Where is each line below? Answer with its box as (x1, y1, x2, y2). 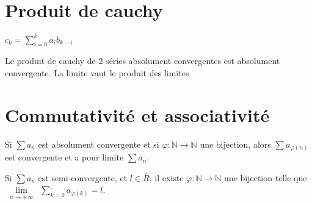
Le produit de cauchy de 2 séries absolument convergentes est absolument (5, 54, 280, 67)
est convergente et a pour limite (5, 151, 124, 164)
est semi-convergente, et (38, 171, 128, 184)
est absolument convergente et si (38, 137, 159, 150)
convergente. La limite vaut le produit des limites (5, 67, 189, 79)
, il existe (149, 171, 184, 184)
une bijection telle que (224, 171, 307, 184)
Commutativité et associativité (5, 102, 270, 127)
